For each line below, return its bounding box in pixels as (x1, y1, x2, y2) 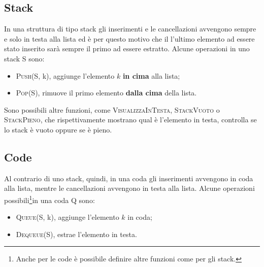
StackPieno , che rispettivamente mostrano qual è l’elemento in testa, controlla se (4, 114, 257, 125)
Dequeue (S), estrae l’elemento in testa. (16, 228, 137, 239)
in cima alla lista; (122, 70, 180, 81)
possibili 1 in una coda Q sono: (4, 193, 95, 205)
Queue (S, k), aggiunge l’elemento (16, 212, 119, 222)
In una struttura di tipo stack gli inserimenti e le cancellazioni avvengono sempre (4, 23, 256, 34)
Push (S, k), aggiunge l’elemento (16, 70, 115, 81)
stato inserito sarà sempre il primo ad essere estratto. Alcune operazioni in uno (4, 43, 250, 54)
